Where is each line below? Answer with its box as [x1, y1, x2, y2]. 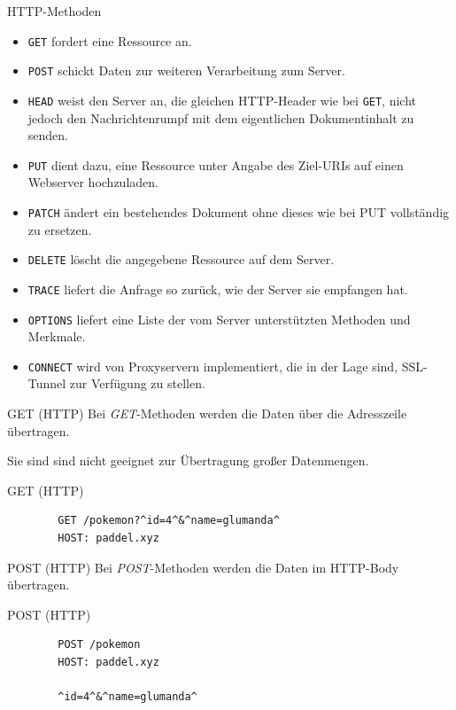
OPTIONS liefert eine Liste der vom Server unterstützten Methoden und [27, 309, 411, 328]
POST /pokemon [58, 638, 141, 651]
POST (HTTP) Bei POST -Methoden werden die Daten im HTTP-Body [7, 558, 399, 576]
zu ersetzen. [27, 220, 92, 238]
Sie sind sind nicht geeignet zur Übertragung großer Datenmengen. [7, 451, 369, 470]
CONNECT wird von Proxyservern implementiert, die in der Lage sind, [27, 356, 398, 375]
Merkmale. [27, 327, 86, 346]
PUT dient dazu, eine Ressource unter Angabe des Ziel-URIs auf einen [27, 155, 404, 174]
